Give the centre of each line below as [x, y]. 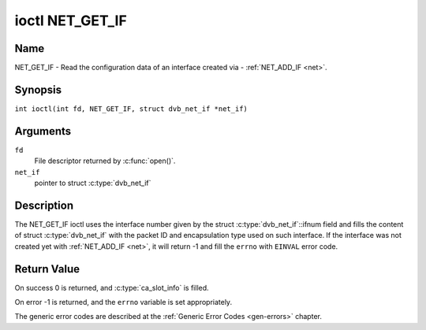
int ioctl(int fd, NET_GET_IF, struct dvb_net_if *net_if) [131, 109]
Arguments [43, 131]
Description [44, 205]
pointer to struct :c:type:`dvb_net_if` [93, 183]
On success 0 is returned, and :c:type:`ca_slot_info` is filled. [112, 287]
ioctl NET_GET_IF [71, 20]
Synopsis [38, 89]
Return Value [47, 269]
